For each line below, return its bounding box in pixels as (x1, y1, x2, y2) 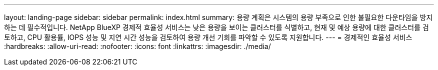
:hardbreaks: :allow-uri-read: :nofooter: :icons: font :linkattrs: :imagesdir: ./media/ (4, 42, 271, 50)
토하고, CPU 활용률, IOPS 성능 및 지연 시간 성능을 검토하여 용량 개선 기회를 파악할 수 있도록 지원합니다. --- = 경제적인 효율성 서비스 (4, 33, 412, 41)
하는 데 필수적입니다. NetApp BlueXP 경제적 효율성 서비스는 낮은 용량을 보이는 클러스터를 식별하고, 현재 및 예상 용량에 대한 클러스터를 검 (4, 23, 429, 31)
